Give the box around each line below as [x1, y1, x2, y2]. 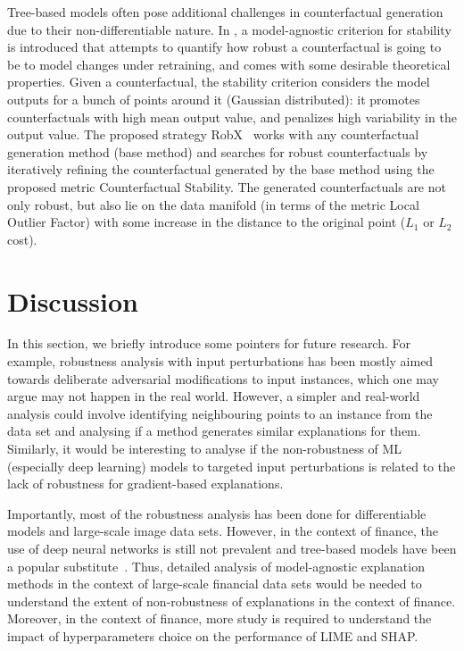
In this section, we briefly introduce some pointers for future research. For [7, 334, 411, 353]
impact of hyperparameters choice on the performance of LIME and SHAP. [7, 626, 418, 645]
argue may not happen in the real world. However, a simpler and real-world [7, 387, 420, 405]
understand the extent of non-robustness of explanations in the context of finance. [7, 591, 456, 610]
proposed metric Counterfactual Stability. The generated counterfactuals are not [7, 177, 446, 196]
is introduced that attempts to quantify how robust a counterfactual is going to [7, 38, 442, 56]
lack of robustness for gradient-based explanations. [7, 474, 284, 493]
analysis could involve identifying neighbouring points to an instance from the [7, 404, 433, 422]
